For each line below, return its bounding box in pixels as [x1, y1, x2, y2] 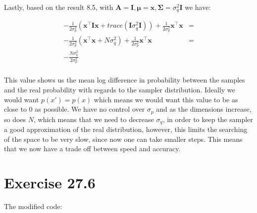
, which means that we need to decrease [34, 114, 154, 124]
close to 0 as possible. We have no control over [4, 104, 145, 114]
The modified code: [4, 201, 62, 212]
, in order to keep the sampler [162, 114, 253, 124]
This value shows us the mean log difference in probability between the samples [4, 75, 245, 85]
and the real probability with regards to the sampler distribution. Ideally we [4, 85, 235, 95]
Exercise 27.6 [4, 172, 96, 193]
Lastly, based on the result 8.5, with [4, 2, 113, 12]
